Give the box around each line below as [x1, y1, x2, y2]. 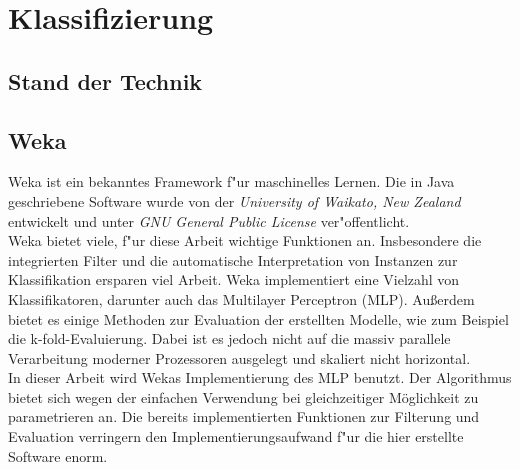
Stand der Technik [8, 65, 203, 96]
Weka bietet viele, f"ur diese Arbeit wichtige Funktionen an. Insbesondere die [8, 230, 482, 251]
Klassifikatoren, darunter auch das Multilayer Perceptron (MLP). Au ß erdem [8, 288, 475, 309]
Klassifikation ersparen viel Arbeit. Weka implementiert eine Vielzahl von [8, 269, 460, 290]
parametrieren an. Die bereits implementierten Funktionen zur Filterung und [8, 406, 480, 427]
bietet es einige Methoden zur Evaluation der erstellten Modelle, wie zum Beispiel [8, 308, 509, 329]
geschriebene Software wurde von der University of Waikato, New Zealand [8, 190, 461, 211]
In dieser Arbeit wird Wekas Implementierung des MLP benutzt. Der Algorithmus [8, 367, 512, 388]
